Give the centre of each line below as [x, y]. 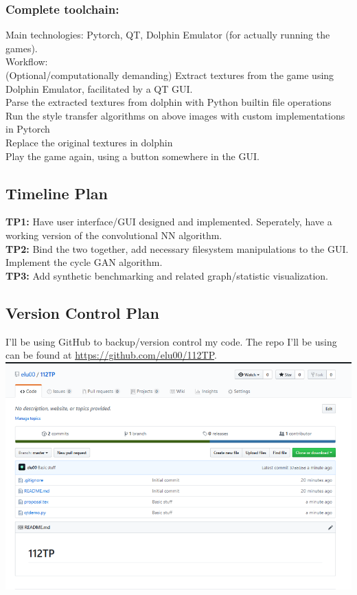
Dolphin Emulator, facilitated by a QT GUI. [99, 88]
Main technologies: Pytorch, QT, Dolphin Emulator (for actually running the [168, 35]
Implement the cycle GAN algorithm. [84, 262]
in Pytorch [28, 129]
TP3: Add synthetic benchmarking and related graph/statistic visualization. [167, 275]
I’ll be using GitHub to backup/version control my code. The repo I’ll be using [171, 341]
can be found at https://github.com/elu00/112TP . [111, 355]
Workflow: [27, 61]
